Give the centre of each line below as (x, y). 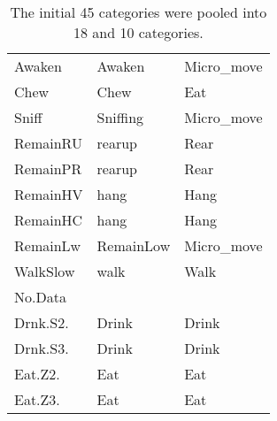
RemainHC (49, 220)
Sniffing (120, 117)
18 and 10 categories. (138, 32)
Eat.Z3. (37, 399)
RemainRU (48, 143)
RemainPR (48, 168)
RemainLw (48, 245)
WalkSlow (45, 271)
